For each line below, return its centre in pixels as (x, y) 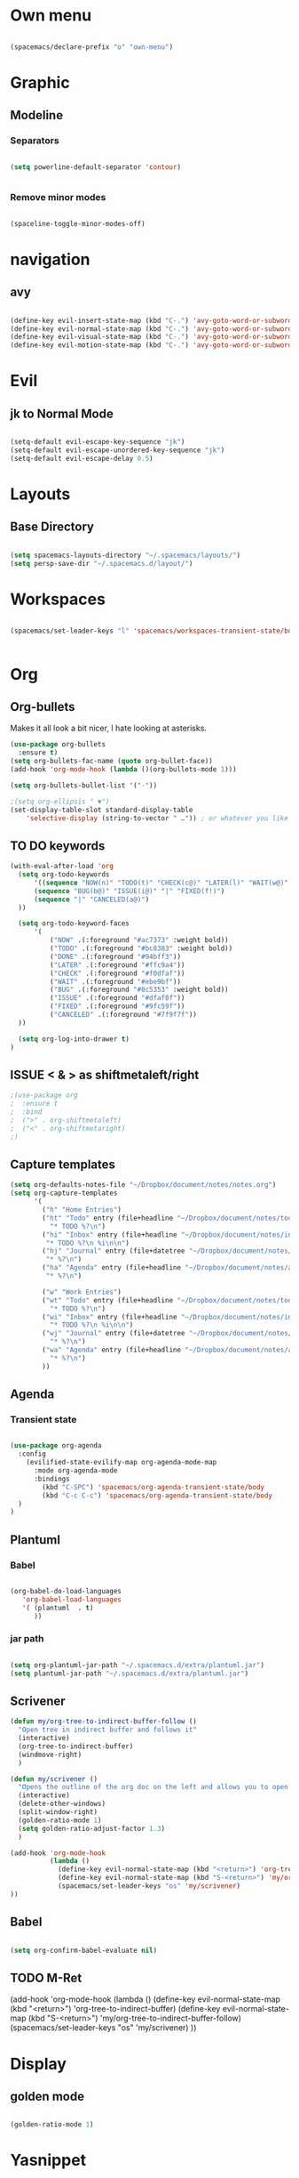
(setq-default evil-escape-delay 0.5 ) (82, 458)
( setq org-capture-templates (64, 1193)
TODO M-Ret (46, 1977)
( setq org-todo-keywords (64, 875)
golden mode (47, 2096)
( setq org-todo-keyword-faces (74, 924)
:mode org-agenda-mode (75, 1471)
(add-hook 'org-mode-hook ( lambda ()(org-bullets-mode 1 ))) (124, 770)
